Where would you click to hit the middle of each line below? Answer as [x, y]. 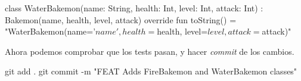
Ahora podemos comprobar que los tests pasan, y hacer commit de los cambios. [150, 51]
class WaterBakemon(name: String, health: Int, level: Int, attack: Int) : [134, 8]
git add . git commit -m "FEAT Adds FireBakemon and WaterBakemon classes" [151, 71]
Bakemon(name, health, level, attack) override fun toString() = [121, 19]
